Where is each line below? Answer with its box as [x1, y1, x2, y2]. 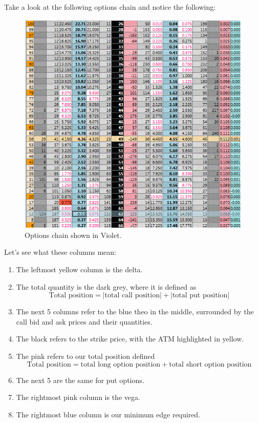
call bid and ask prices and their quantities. [16, 316, 153, 327]
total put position [172, 292, 228, 299]
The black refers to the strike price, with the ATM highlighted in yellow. [16, 333, 244, 344]
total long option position [80, 360, 161, 368]
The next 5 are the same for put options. [16, 374, 144, 385]
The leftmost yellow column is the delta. [16, 264, 143, 275]
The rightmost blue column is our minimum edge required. [16, 409, 201, 419]
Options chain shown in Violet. [25, 229, 122, 240]
